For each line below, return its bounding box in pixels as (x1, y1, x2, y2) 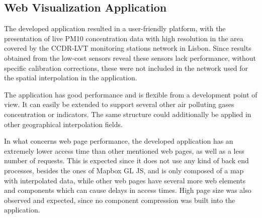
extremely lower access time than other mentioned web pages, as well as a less (4, 145, 244, 156)
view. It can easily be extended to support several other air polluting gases (4, 99, 234, 110)
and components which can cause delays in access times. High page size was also (4, 185, 251, 195)
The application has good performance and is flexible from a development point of (4, 89, 257, 99)
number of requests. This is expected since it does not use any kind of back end (4, 155, 249, 166)
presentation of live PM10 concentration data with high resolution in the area (4, 33, 243, 43)
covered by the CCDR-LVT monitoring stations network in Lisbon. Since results (4, 43, 251, 53)
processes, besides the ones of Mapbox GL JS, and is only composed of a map (4, 165, 244, 175)
